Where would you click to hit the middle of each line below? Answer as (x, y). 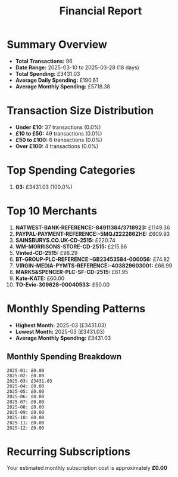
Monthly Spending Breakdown (64, 357)
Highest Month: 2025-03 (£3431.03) (61, 325)
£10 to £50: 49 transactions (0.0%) (59, 133)
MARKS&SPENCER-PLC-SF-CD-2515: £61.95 (72, 272)
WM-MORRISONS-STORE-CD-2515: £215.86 (71, 247)
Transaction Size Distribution (80, 111)
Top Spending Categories (71, 170)
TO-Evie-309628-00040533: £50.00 (62, 284)
